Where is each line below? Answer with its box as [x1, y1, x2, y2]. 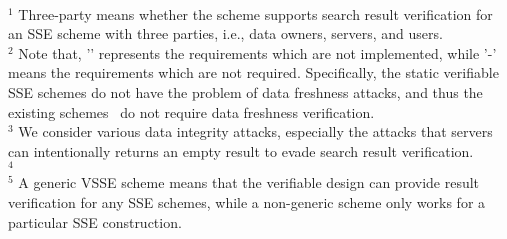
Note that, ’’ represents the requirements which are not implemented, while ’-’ [18, 42, 497, 63]
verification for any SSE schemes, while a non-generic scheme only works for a [8, 192, 486, 213]
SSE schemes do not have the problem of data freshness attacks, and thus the [8, 81, 483, 102]
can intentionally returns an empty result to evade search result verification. [8, 140, 474, 161]
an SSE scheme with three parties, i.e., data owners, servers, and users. [8, 23, 443, 44]
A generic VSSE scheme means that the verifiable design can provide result [18, 172, 480, 193]
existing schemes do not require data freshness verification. [8, 101, 375, 122]
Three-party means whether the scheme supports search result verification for [18, 3, 493, 24]
